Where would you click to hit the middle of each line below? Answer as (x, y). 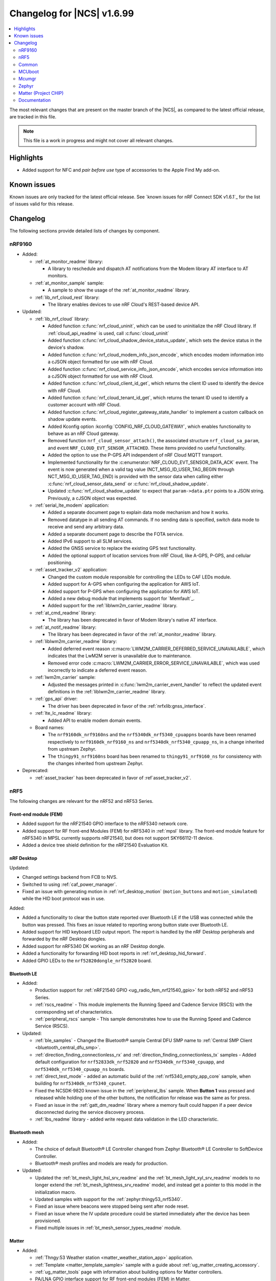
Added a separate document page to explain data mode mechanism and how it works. (139, 512)
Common (28, 65)
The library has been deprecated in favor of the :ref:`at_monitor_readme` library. (132, 634)
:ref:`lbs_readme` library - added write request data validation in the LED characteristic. (127, 1119)
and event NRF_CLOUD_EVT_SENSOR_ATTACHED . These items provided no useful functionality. (147, 448)
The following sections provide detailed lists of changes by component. (85, 231)
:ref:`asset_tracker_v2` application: (71, 570)
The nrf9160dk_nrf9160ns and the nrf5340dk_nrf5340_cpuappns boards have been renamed (152, 735)
